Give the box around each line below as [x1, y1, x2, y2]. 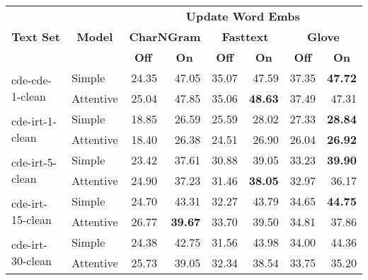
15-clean [11, 211, 52, 228]
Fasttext [222, 28, 269, 45]
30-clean [11, 252, 52, 269]
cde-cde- [11, 72, 52, 88]
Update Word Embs [185, 8, 300, 24]
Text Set [11, 28, 60, 45]
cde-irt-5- [11, 154, 57, 170]
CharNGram [129, 28, 201, 45]
